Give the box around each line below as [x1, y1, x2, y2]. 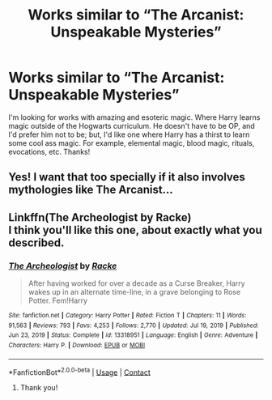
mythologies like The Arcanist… [8, 183, 174, 197]
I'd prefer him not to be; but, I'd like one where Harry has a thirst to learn [8, 130, 250, 139]
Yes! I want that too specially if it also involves [8, 170, 245, 184]
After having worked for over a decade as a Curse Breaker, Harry [28, 279, 245, 288]
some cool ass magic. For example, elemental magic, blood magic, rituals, [8, 138, 255, 147]
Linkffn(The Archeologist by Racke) [8, 211, 192, 224]
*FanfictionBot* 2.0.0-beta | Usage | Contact [8, 366, 151, 377]
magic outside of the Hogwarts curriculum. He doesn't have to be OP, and [8, 121, 255, 130]
